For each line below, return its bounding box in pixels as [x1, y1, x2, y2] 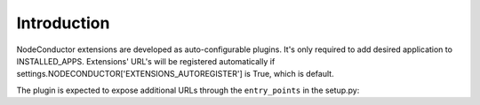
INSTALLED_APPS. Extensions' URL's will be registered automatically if [16, 56, 276, 66]
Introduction [16, 13, 110, 33]
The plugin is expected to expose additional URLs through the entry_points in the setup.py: [16, 85, 360, 95]
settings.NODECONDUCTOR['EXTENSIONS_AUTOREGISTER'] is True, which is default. [16, 69, 334, 79]
